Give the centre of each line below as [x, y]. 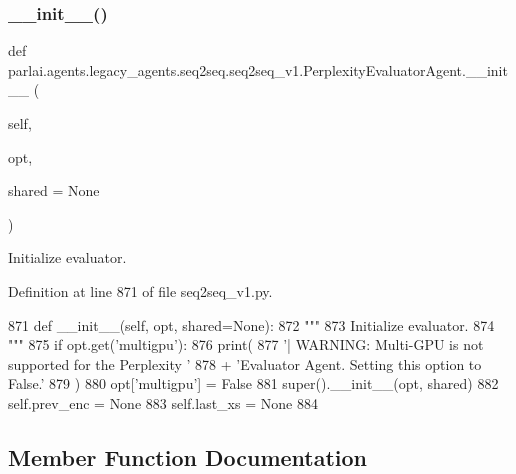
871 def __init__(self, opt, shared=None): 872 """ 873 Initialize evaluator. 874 [251, 324]
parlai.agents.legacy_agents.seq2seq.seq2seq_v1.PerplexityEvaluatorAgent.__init [258, 69]
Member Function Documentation [188, 456]
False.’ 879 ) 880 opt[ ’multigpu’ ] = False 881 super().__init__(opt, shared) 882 [253, 383]
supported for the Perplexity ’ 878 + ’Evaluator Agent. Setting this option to [245, 363]
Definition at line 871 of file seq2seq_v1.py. [140, 290]
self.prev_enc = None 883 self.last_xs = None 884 [163, 402]
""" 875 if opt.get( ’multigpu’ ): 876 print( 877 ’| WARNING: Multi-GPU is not [246, 344]
